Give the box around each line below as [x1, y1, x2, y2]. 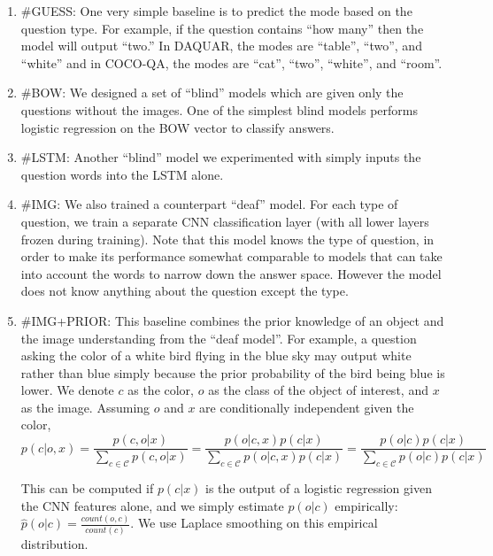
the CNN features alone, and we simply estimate [20, 496, 284, 514]
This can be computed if [20, 478, 154, 497]
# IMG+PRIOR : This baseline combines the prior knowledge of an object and [20, 311, 444, 329]
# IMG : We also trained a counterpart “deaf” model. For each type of [20, 195, 398, 213]
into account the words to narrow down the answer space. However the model [20, 264, 442, 282]
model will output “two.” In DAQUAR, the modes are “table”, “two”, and [20, 36, 422, 55]
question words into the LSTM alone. [20, 165, 224, 183]
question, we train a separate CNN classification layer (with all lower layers [20, 212, 429, 230]
